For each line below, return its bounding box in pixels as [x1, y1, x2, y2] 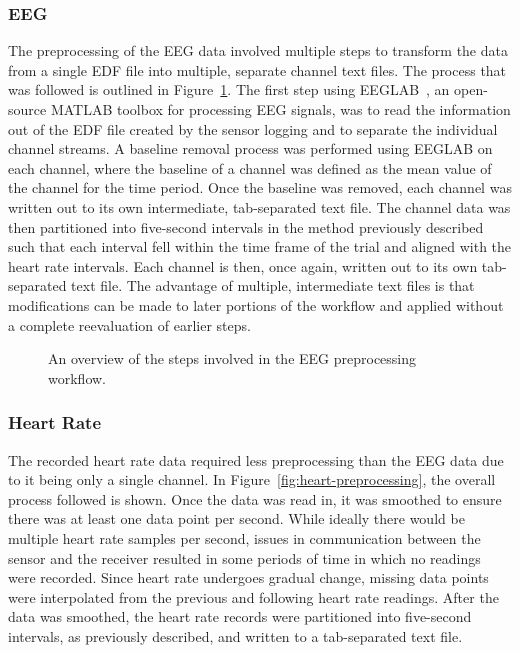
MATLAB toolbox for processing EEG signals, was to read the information [50, 99, 511, 119]
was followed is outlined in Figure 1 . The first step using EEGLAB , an [8, 79, 450, 100]
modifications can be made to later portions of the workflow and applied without [8, 294, 504, 315]
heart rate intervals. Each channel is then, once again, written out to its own [8, 255, 478, 276]
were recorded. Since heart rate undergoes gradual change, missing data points [8, 567, 489, 588]
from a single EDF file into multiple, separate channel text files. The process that [8, 59, 507, 80]
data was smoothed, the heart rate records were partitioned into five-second [8, 606, 472, 627]
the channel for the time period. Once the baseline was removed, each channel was [8, 177, 512, 198]
